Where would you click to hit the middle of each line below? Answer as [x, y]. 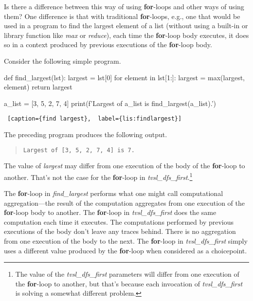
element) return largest [38, 87]
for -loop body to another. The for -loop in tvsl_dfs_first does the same [110, 212]
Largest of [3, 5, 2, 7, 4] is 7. [79, 150]
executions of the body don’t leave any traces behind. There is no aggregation [120, 231]
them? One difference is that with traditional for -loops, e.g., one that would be [122, 16]
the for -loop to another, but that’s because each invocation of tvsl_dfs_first [129, 283]
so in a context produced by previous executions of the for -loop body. [108, 44]
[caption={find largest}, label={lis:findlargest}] [95, 119]
